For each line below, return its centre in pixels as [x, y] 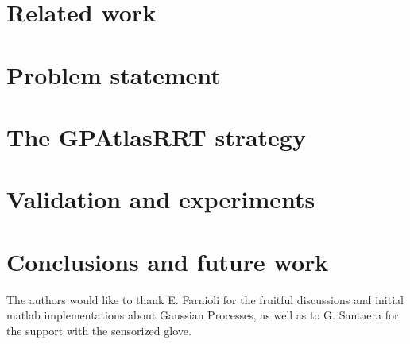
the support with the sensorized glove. [99, 330]
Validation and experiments [161, 199]
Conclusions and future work [168, 261]
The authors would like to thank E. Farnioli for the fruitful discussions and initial [205, 299]
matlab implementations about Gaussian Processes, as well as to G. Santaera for [203, 315]
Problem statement [114, 74]
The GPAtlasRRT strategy [156, 136]
